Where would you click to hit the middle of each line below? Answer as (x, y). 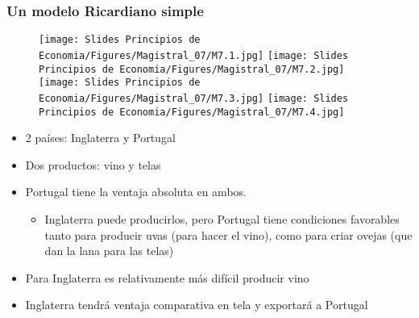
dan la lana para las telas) (109, 251)
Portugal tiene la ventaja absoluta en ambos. (136, 192)
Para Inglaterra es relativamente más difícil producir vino (167, 277)
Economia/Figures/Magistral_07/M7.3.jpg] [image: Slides (194, 98)
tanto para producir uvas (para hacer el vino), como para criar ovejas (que (228, 234)
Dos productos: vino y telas (93, 164)
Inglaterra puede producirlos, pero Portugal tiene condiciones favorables (222, 218)
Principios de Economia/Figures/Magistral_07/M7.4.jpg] (192, 112)
